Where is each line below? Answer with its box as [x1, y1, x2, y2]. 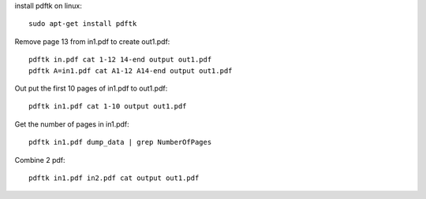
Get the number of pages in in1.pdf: [14, 119, 129, 129]
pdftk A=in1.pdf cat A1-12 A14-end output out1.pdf [28, 66, 233, 75]
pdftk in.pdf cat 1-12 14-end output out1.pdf [28, 55, 212, 64]
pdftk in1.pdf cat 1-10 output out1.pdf [28, 102, 187, 111]
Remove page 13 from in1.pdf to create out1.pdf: [14, 36, 170, 46]
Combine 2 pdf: [14, 155, 66, 164]
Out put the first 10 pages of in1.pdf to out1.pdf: [14, 83, 168, 93]
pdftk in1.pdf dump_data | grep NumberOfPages [28, 138, 212, 147]
